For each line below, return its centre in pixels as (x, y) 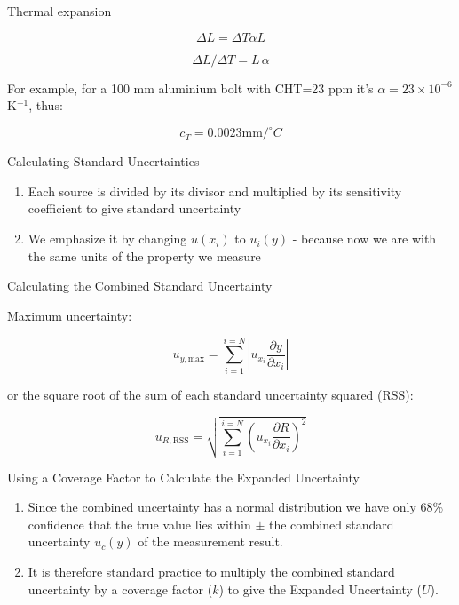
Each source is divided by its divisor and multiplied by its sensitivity (215, 191)
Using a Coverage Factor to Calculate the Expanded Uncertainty (183, 477)
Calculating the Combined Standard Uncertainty (140, 286)
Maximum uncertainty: (70, 315)
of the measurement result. (210, 541)
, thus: (46, 105)
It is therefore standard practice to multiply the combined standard (211, 572)
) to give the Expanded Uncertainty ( (321, 589)
